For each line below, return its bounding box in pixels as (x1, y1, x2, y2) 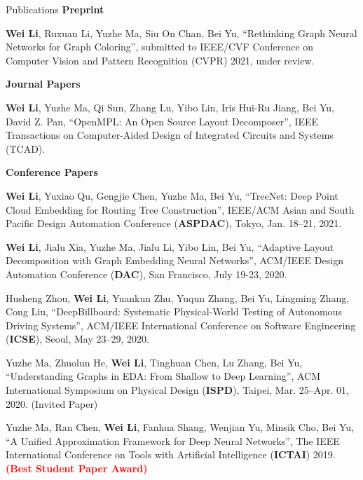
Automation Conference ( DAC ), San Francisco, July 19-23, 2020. (6, 266, 287, 281)
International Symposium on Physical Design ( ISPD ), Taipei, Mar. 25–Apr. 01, (6, 383, 349, 397)
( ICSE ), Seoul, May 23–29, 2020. (6, 331, 149, 346)
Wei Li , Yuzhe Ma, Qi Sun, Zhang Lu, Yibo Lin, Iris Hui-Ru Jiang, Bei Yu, (6, 100, 334, 114)
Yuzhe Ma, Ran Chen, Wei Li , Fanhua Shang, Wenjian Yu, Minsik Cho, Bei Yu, (6, 420, 354, 434)
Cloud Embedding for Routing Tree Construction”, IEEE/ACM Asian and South (6, 202, 355, 217)
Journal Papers (6, 76, 81, 91)
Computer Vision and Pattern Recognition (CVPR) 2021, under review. (6, 53, 315, 67)
